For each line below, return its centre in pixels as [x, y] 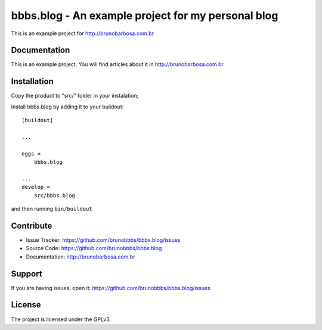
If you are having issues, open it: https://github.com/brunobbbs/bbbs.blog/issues [111, 288]
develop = [36, 187]
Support [27, 274]
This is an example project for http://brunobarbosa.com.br [83, 33]
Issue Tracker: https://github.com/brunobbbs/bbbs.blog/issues [103, 240]
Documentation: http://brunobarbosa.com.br [80, 257]
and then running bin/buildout [52, 209]
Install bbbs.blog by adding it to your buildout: [67, 107]
